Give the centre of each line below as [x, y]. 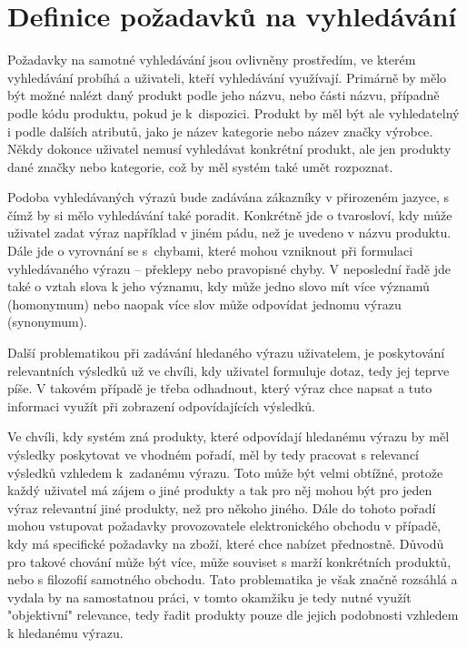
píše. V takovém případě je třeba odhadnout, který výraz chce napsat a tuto [220, 388]
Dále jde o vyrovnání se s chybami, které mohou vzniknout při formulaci [210, 251]
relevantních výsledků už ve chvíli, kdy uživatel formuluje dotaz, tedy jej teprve [229, 370]
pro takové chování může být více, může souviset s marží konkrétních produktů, [229, 561]
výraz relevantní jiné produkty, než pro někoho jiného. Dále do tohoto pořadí [222, 507]
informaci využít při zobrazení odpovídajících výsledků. [161, 405]
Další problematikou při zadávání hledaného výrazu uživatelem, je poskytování [226, 353]
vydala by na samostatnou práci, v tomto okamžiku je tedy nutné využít [209, 597]
